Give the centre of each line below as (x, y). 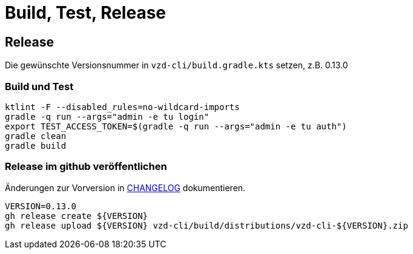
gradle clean (36, 136)
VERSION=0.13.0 (41, 206)
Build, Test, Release (86, 13)
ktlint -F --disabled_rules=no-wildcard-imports (122, 107)
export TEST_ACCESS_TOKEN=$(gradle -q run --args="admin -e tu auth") (176, 126)
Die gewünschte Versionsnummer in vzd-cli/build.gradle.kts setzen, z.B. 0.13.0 (177, 65)
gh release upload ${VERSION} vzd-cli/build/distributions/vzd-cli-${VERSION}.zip (206, 225)
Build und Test (39, 86)
